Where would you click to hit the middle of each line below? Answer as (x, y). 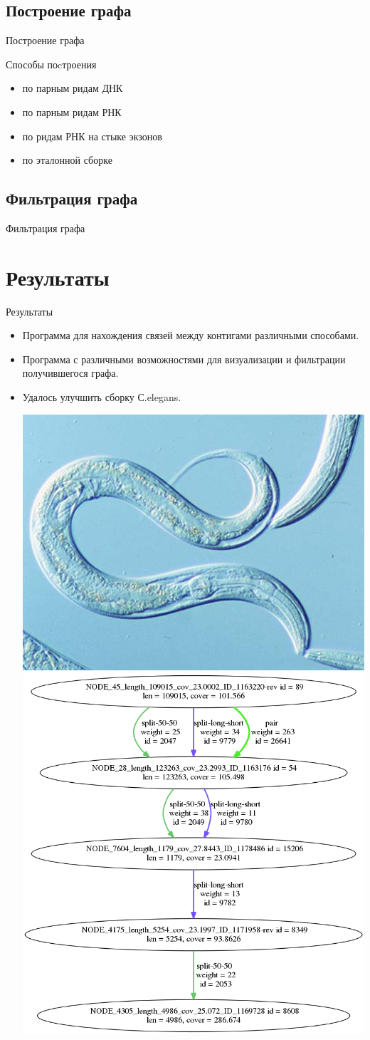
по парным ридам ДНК (73, 88)
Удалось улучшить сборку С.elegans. (102, 397)
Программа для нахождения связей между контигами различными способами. (191, 335)
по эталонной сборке (67, 160)
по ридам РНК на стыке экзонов (92, 136)
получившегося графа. (70, 373)
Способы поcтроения (51, 64)
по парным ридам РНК (72, 111)
